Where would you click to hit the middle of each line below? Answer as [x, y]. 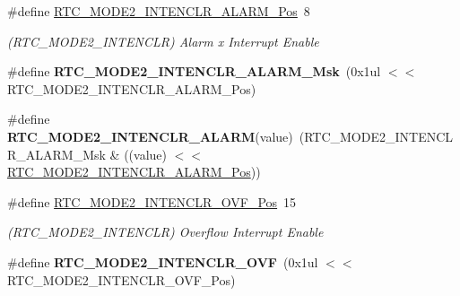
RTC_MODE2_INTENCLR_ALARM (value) [150, 136]
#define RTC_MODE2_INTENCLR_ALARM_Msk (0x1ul [194, 71]
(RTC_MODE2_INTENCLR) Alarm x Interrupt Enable [163, 41]
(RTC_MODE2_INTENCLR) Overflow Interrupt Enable [165, 232]
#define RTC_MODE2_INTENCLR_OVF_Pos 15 [152, 201]
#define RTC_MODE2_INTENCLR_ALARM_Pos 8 [159, 11]
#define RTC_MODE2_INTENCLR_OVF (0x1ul [163, 261]
